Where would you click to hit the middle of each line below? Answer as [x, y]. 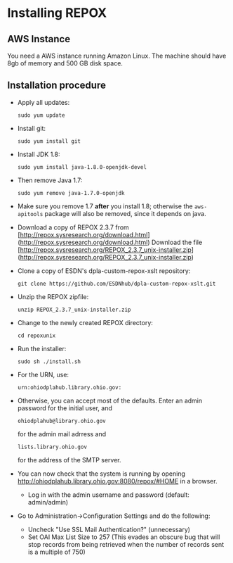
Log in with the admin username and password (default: [108, 495]
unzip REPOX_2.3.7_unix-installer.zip [74, 310]
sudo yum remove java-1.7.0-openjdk [71, 193]
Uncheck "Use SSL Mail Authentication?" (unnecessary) [109, 529]
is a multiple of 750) [56, 552]
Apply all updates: [44, 102]
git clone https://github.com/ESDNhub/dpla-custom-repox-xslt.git [116, 284]
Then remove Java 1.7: [50, 180]
